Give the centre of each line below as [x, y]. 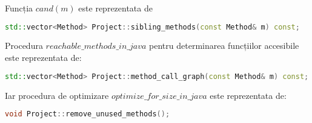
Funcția [19, 8]
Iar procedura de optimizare [57, 95]
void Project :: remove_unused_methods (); [88, 114]
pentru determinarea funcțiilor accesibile [224, 46]
